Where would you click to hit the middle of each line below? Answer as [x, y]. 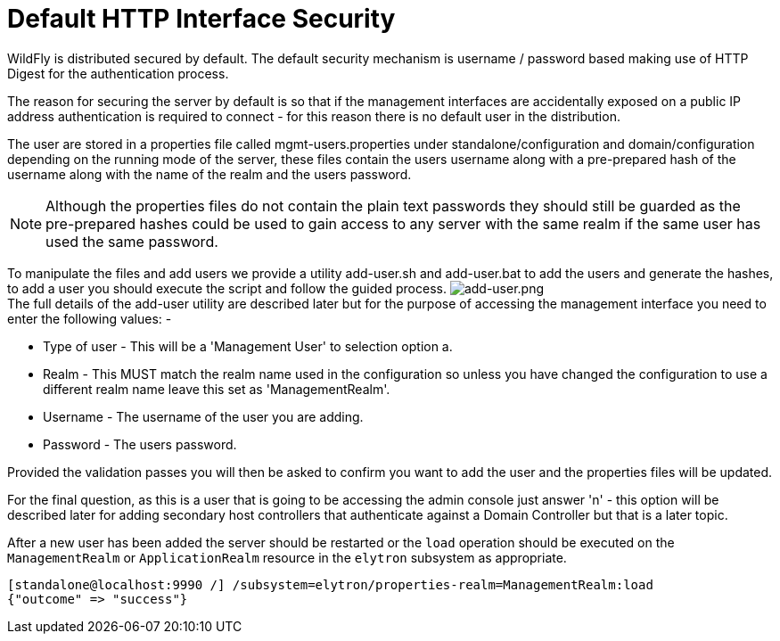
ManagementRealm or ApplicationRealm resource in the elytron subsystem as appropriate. [287, 557]
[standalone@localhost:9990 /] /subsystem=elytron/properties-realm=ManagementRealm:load [330, 584]
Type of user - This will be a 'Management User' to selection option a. [248, 346]
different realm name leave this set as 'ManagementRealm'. [217, 389]
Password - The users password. [140, 444]
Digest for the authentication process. [118, 73]
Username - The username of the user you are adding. [203, 416]
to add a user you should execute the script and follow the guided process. [227, 288]
